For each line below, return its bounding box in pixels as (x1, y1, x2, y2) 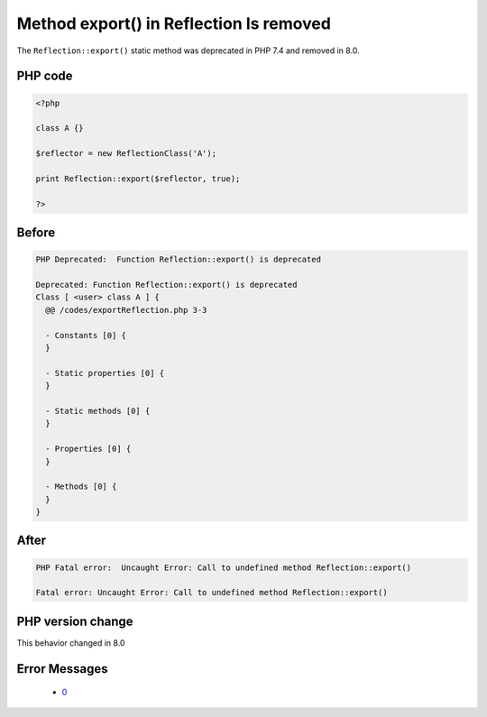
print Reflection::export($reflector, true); (35, 173, 241, 184)
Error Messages (16, 661, 108, 676)
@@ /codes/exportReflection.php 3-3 (45, 305, 207, 315)
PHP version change (16, 613, 134, 629)
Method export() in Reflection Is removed (16, 14, 331, 33)
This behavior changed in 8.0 (16, 637, 125, 648)
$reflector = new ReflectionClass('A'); (35, 149, 216, 159)
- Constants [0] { (45, 330, 126, 340)
